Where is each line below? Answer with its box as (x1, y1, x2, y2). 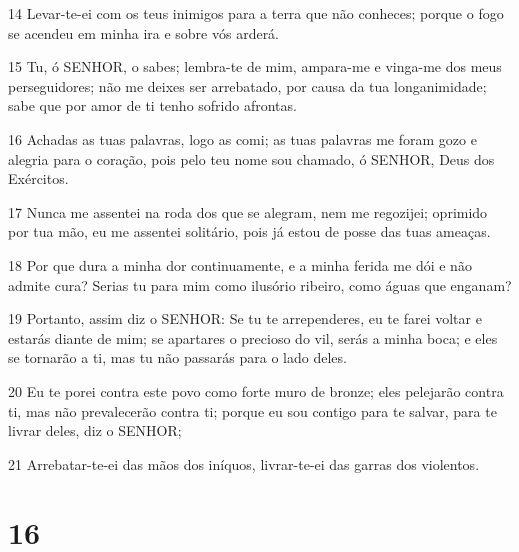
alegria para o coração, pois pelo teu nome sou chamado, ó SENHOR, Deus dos (8, 148, 495, 169)
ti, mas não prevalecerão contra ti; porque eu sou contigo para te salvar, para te (8, 400, 497, 421)
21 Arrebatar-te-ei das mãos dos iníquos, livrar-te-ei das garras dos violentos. (8, 453, 480, 474)
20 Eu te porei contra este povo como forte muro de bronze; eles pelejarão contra (8, 380, 504, 401)
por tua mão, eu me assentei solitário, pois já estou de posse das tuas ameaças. (8, 221, 491, 242)
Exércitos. (8, 168, 69, 189)
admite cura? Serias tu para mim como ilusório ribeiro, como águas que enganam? (8, 274, 512, 295)
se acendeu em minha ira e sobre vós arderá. (8, 22, 280, 43)
